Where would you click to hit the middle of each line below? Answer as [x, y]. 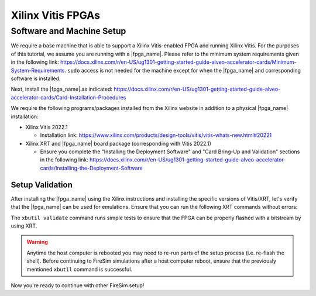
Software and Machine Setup [68, 31]
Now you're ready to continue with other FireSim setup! [78, 285]
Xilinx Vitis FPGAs [56, 15]
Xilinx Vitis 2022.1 [47, 127]
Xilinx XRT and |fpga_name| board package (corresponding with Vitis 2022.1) [118, 143]
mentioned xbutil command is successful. [80, 269]
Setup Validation [42, 185]
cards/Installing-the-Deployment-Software [91, 168]
